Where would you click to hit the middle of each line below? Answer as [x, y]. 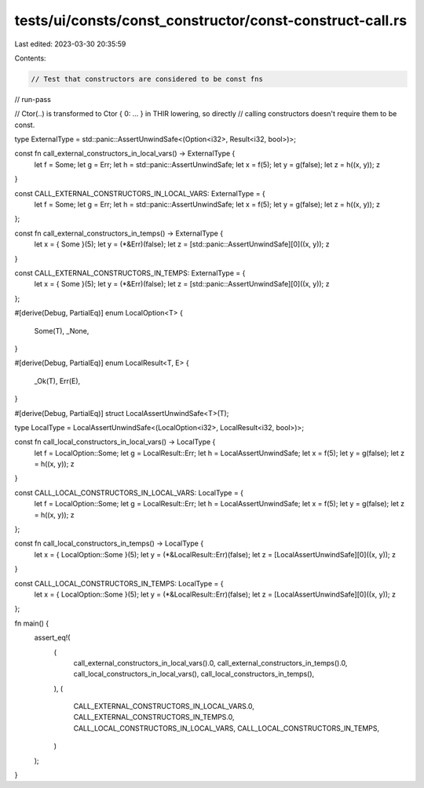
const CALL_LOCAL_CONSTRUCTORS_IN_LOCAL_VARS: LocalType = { [129, 492]
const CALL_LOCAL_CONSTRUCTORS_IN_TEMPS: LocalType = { [119, 583]
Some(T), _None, [62, 330]
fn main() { [32, 623]
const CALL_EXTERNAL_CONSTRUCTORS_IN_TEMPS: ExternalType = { [130, 273]
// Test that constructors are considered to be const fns [147, 79]
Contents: [30, 58]
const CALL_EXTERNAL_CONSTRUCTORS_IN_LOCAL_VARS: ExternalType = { [140, 193]
